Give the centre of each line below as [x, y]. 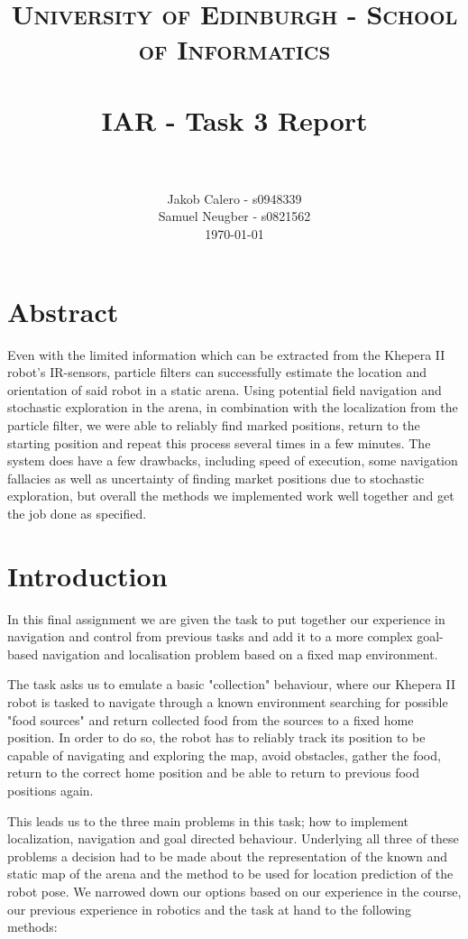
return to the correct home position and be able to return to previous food [214, 773]
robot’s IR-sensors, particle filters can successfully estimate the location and [217, 372]
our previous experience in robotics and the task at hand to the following [210, 909]
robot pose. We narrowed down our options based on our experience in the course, [234, 891]
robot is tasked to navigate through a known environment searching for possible [228, 702]
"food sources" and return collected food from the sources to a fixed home [211, 719]
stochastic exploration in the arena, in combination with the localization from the [233, 407]
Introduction [87, 575]
